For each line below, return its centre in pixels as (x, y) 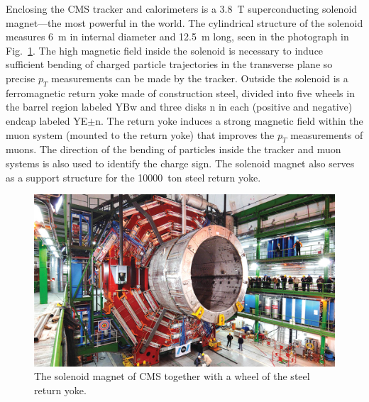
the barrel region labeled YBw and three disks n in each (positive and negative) (179, 107)
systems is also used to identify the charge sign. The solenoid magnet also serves (180, 163)
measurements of (327, 134)
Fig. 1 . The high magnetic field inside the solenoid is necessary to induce (165, 50)
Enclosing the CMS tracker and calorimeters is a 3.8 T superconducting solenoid (182, 9)
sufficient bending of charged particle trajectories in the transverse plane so (169, 64)
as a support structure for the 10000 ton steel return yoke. (133, 177)
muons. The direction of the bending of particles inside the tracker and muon (174, 149)
